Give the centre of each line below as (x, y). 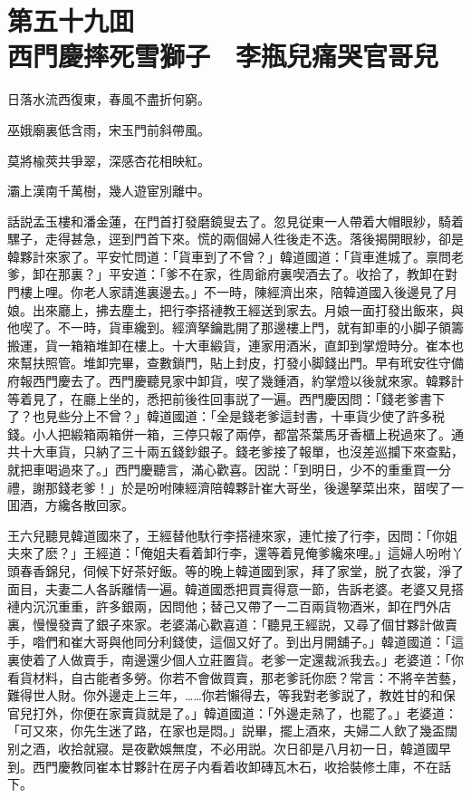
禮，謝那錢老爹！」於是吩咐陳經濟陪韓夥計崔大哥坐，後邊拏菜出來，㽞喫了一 (235, 487)
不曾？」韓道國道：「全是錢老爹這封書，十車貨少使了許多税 (270, 416)
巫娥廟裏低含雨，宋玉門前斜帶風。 (109, 129)
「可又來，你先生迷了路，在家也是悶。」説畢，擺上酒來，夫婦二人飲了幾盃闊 (232, 731)
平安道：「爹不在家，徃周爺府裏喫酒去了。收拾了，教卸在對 (283, 274)
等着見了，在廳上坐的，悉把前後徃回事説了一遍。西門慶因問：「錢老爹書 (220, 398)
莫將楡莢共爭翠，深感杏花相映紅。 (109, 160)
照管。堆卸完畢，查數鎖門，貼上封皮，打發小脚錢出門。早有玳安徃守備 (254, 363)
